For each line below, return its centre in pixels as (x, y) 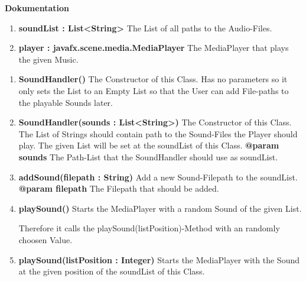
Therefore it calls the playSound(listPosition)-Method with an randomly (149, 228)
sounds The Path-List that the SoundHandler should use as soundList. (148, 156)
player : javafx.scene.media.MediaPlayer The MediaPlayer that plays (154, 48)
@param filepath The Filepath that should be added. (119, 188)
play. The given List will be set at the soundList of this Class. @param (149, 145)
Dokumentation (37, 8)
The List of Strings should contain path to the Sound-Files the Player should (158, 133)
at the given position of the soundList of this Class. (112, 271)
